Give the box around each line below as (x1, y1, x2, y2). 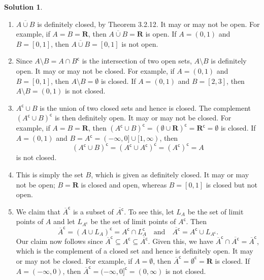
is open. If (145, 28, 177, 39)
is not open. (121, 38, 158, 49)
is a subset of (73, 206, 114, 216)
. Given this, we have (148, 235, 214, 246)
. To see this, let (124, 206, 174, 216)
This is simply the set (16, 169, 83, 180)
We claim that (16, 206, 60, 216)
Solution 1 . (4, 2, 43, 12)
